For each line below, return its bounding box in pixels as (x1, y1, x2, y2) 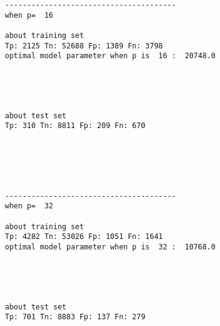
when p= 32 (5, 202, 53, 211)
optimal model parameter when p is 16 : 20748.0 (5, 51, 216, 61)
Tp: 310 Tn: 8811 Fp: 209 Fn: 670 (5, 121, 146, 131)
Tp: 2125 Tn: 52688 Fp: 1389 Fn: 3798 (5, 41, 163, 50)
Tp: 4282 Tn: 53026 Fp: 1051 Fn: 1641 (5, 232, 163, 241)
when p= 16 (5, 10, 53, 20)
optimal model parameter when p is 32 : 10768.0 (5, 242, 216, 251)
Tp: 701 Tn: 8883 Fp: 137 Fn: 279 (5, 313, 146, 322)
